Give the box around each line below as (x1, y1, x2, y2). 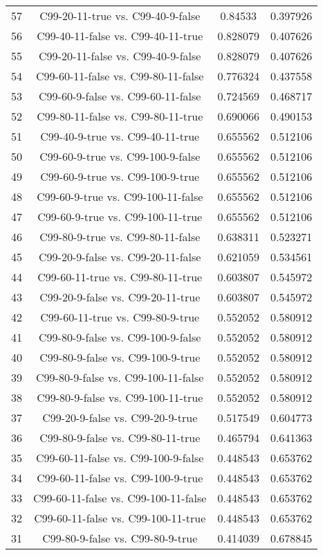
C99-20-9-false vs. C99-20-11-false (39, 249, 201, 265)
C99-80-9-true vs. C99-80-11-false (39, 229, 201, 245)
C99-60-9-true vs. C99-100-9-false (39, 148, 201, 164)
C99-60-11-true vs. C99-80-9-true (40, 309, 200, 325)
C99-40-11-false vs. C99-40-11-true (37, 28, 203, 44)
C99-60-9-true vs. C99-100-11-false (37, 188, 203, 204)
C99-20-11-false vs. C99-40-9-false (39, 48, 201, 64)
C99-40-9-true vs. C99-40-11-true (40, 128, 200, 144)
